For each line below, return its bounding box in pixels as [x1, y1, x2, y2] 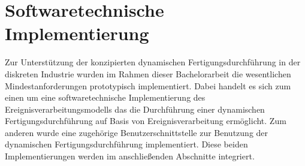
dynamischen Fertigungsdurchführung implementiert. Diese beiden [5, 138, 248, 150]
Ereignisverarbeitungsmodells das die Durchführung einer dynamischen [5, 102, 265, 115]
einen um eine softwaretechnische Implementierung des [5, 91, 206, 104]
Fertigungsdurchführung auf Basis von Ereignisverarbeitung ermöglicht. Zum [5, 114, 286, 127]
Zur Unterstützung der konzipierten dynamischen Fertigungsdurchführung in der [5, 56, 301, 68]
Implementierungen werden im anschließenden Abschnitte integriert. [5, 150, 255, 162]
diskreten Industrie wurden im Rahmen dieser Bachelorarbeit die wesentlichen [5, 67, 291, 80]
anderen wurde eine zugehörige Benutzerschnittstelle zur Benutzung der [5, 126, 268, 138]
